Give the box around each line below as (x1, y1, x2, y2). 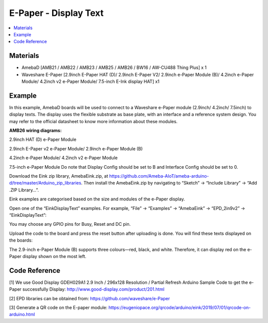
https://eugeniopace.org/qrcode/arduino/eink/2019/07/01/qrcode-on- (108, 305, 251, 311)
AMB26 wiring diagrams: (9, 128, 62, 133)
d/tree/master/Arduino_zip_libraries (9, 180, 81, 186)
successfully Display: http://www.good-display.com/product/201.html (22, 286, 165, 292)
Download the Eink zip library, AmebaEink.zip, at (9, 173, 109, 179)
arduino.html (9, 312, 35, 318)
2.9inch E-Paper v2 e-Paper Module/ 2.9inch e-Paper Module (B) (9, 145, 143, 151)
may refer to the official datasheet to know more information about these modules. (9, 118, 178, 124)
